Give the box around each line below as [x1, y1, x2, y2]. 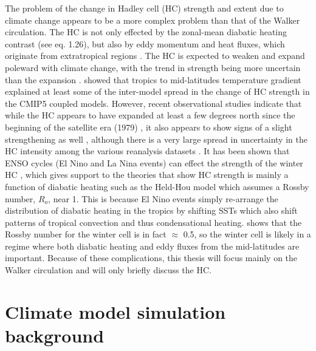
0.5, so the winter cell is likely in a [183, 228, 311, 240]
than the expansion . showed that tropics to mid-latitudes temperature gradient [5, 73, 301, 86]
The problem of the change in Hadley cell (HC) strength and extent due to [5, 2, 284, 14]
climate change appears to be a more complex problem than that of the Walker [5, 13, 300, 26]
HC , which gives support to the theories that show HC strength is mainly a [5, 168, 289, 181]
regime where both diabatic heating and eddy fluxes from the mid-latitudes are [5, 239, 300, 252]
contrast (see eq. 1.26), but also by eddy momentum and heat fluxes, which [5, 37, 285, 50]
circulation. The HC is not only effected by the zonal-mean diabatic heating [5, 26, 287, 38]
